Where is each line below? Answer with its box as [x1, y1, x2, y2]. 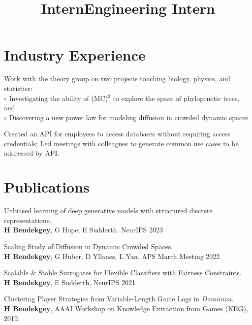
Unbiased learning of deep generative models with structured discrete [4, 205, 213, 216]
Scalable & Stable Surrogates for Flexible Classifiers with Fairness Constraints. [4, 267, 242, 278]
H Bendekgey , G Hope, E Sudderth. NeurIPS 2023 [4, 225, 163, 235]
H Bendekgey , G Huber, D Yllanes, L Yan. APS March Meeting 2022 [4, 251, 220, 261]
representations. [4, 215, 52, 225]
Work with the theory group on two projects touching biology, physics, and [4, 73, 230, 84]
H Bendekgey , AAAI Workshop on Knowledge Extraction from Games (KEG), [4, 303, 248, 313]
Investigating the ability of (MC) [9, 93, 108, 103]
